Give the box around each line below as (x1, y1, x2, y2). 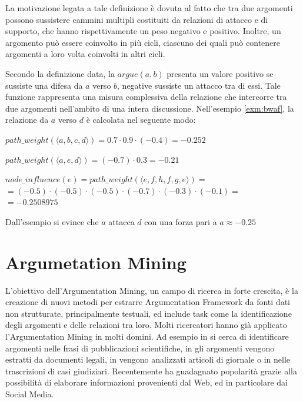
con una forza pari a (144, 215, 217, 227)
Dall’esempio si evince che (5, 215, 99, 227)
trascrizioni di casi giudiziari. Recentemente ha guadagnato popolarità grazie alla (5, 364, 298, 377)
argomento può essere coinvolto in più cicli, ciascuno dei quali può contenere (5, 36, 280, 48)
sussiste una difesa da (5, 79, 83, 91)
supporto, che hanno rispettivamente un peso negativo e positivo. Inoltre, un (5, 25, 281, 37)
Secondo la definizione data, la (5, 67, 115, 79)
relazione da (5, 113, 49, 126)
